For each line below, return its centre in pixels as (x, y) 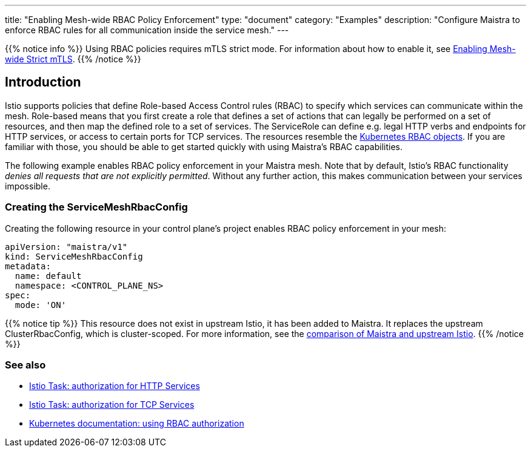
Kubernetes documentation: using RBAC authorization (137, 424)
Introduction (43, 82)
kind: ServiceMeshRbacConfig (74, 256)
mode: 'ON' (41, 305)
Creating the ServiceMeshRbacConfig (96, 207)
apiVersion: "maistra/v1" (66, 247)
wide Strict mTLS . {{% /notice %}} (73, 59)
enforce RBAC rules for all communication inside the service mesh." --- (147, 30)
